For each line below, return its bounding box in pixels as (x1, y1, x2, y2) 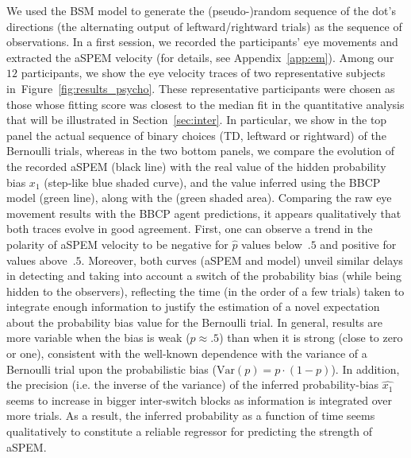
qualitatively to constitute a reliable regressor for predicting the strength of (6, 423, 373, 440)
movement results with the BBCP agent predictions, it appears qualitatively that (6, 204, 401, 221)
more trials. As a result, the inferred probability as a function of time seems (6, 407, 375, 424)
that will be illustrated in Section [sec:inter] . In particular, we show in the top (6, 111, 387, 128)
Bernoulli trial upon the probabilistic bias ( (6, 360, 217, 377)
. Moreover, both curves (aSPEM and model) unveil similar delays (81, 251, 403, 268)
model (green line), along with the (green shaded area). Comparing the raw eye (6, 189, 392, 206)
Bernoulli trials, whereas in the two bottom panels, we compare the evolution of (6, 142, 395, 159)
